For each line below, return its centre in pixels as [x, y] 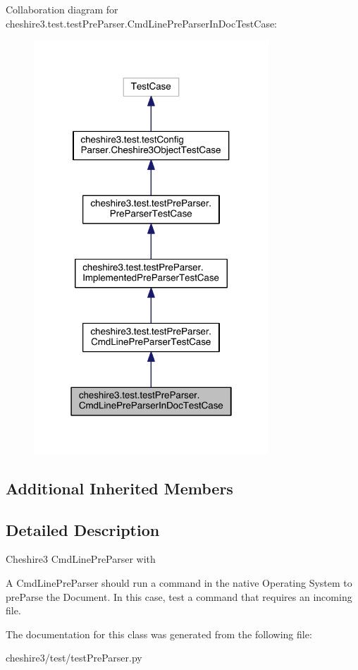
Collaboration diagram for [62, 9]
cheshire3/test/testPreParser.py [74, 658]
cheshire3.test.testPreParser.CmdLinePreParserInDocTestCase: [142, 23]
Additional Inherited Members [119, 488]
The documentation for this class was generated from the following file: [159, 634]
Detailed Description [83, 529]
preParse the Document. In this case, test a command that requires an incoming [179, 596]
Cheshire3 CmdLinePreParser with [81, 559]
